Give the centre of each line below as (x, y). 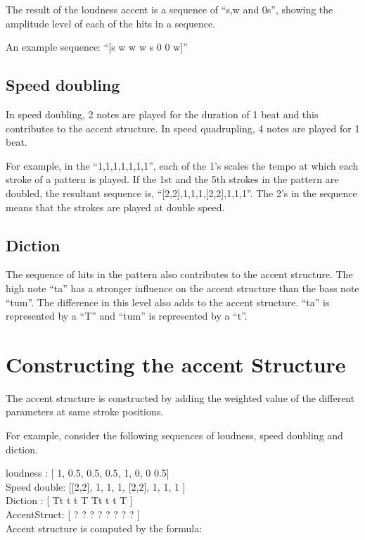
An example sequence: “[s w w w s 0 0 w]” (97, 47)
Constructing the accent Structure (176, 364)
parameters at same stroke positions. (85, 412)
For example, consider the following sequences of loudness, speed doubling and (174, 435)
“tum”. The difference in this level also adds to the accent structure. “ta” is (168, 302)
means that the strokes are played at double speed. (115, 207)
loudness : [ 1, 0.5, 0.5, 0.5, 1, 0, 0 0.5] (88, 473)
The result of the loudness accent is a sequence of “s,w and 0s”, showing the (169, 9)
